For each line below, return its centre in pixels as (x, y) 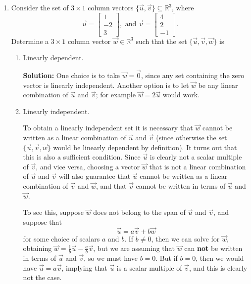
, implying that (84, 267)
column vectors (111, 7)
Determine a (30, 41)
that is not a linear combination (198, 166)
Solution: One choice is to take (71, 75)
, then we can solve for (185, 238)
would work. (181, 95)
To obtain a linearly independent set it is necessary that (108, 128)
